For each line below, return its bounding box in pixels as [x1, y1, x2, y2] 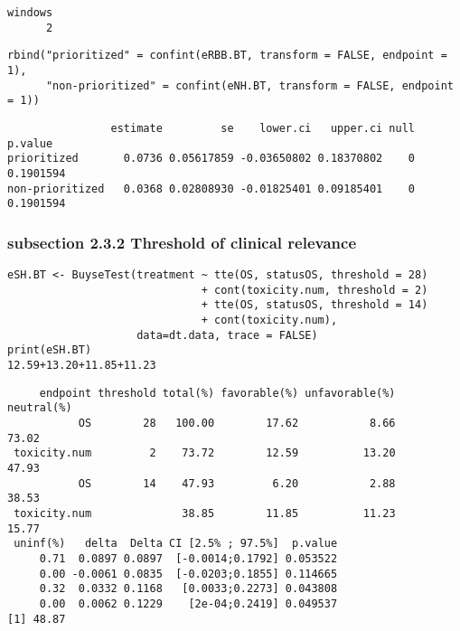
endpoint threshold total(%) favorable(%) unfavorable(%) [39, 386, 396, 400]
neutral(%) [7, 401, 72, 415]
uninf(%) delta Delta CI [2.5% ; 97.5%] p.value [14, 537, 338, 551]
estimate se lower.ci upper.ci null [110, 121, 416, 135]
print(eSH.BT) [7, 344, 92, 357]
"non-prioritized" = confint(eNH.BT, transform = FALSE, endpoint [45, 79, 454, 92]
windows [7, 6, 53, 19]
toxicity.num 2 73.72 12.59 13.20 [14, 447, 396, 460]
